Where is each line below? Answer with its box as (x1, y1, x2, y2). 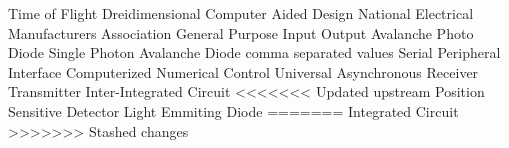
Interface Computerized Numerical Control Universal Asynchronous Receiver (8, 61, 479, 82)
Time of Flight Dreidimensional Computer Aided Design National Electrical (8, 3, 474, 23)
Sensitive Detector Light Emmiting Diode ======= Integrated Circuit (8, 100, 459, 121)
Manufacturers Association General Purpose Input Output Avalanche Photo (8, 22, 474, 43)
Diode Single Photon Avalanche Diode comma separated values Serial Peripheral (8, 42, 501, 63)
